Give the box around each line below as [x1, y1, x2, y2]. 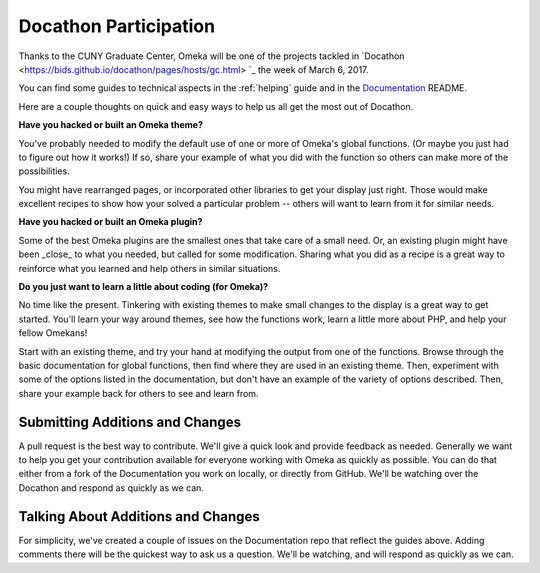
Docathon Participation [18, 15, 215, 37]
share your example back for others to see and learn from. [18, 387, 259, 399]
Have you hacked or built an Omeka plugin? [18, 216, 203, 228]
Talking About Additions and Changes [18, 508, 260, 525]
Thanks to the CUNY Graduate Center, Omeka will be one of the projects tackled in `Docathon [18, 50, 405, 62]
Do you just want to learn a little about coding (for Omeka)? [18, 281, 269, 293]
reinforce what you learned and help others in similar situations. [18, 262, 281, 274]
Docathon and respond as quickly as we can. [18, 481, 205, 494]
